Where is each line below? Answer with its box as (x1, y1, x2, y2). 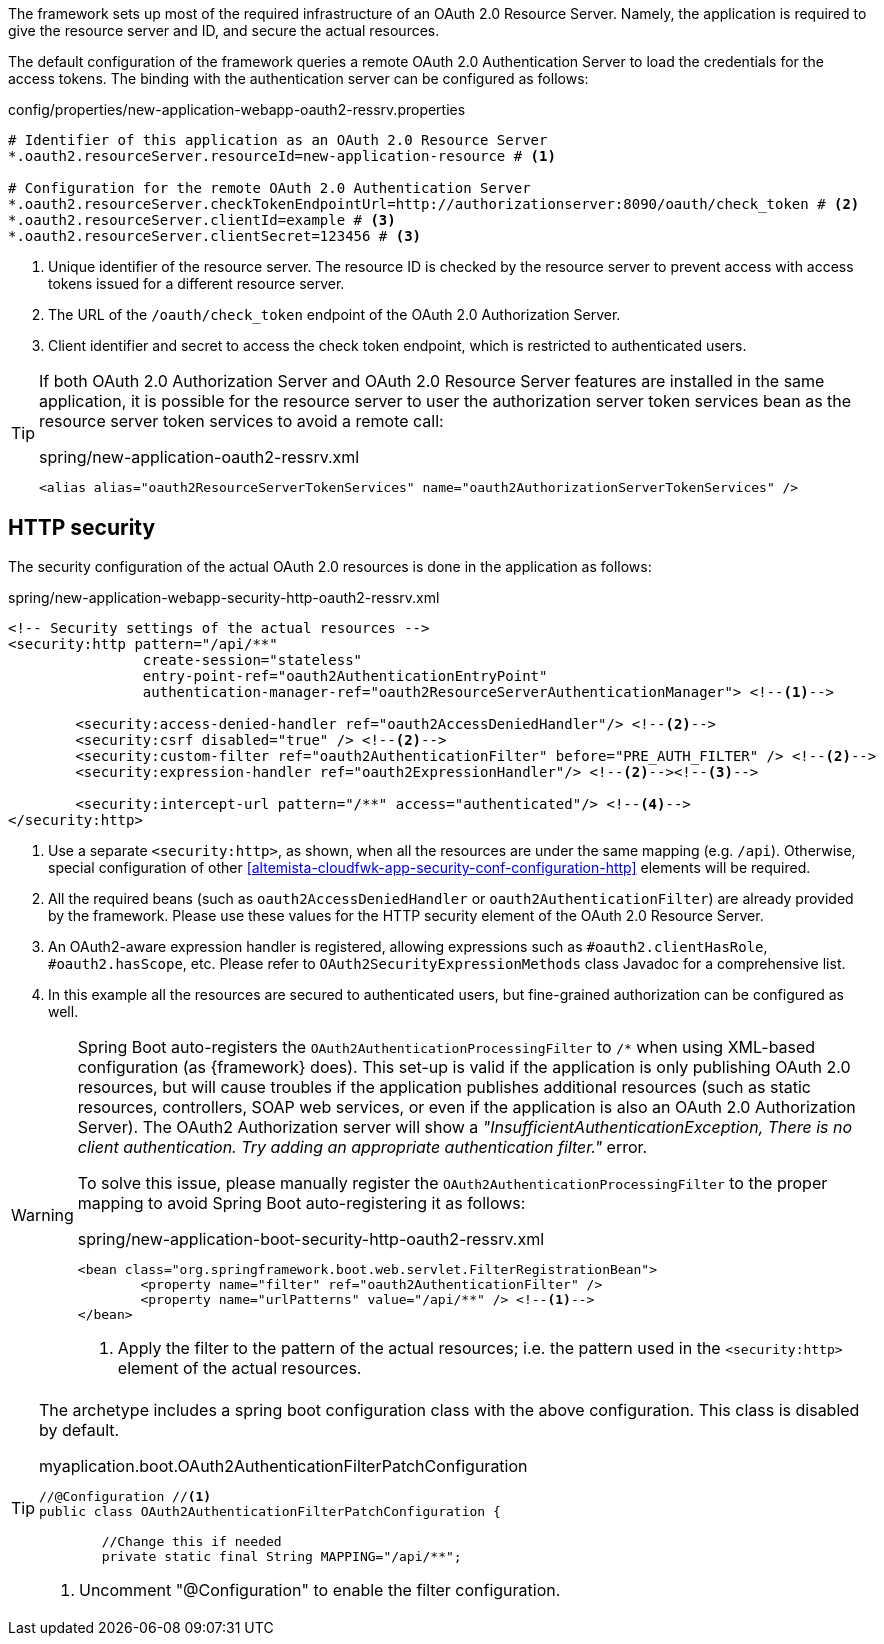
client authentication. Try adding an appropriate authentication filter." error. (77, 1136, 648, 1157)
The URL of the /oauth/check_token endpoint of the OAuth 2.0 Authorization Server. (48, 306, 621, 323)
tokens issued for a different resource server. (48, 275, 345, 292)
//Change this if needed (101, 1533, 282, 1549)
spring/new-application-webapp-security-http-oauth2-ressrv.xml (8, 588, 440, 606)
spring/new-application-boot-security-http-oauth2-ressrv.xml (77, 1228, 545, 1249)
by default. (39, 1419, 120, 1440)
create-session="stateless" (142, 651, 363, 668)
